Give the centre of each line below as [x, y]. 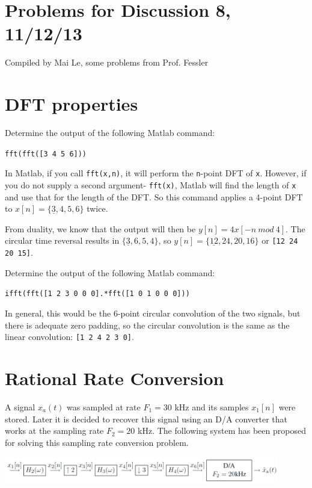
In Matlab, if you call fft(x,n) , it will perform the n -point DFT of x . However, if [156, 173]
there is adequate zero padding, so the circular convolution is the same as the [147, 325]
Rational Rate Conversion [115, 378]
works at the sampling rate [54, 431]
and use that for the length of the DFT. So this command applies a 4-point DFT [154, 196]
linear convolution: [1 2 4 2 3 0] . [69, 337]
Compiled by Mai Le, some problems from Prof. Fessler [107, 62]
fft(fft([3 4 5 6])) [46, 154]
